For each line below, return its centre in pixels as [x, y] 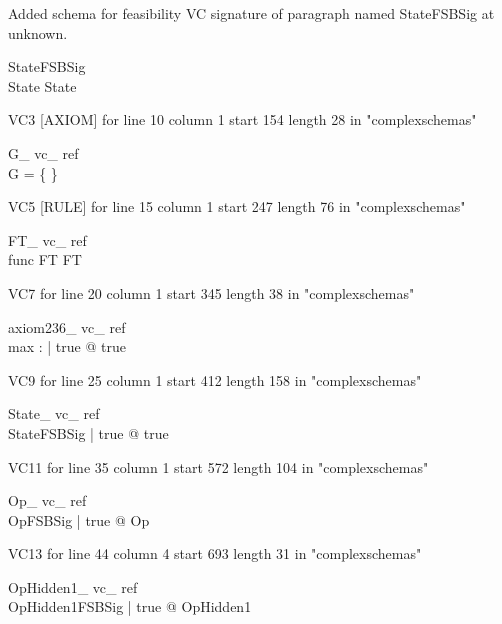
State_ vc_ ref [54, 413]
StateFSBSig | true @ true [88, 432]
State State [42, 85]
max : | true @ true [67, 346]
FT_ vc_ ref [47, 239]
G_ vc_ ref [43, 152]
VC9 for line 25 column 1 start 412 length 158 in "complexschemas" [215, 379]
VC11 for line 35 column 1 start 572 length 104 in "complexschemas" [218, 466]
